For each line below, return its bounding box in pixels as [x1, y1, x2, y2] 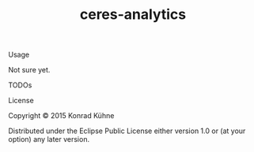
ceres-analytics [79, 6, 187, 24]
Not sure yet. [8, 65, 51, 75]
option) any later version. [8, 135, 89, 144]
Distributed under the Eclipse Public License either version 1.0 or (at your [8, 126, 246, 135]
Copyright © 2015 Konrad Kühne [8, 111, 115, 120]
